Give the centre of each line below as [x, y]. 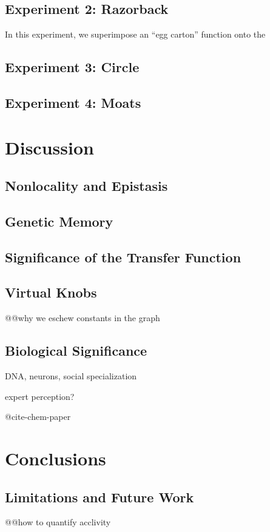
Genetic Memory [59, 221]
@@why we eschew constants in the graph [83, 318]
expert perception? [40, 396]
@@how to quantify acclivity [58, 522]
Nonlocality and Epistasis [86, 186]
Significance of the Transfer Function [123, 257]
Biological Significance [76, 351]
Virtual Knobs [51, 292]
